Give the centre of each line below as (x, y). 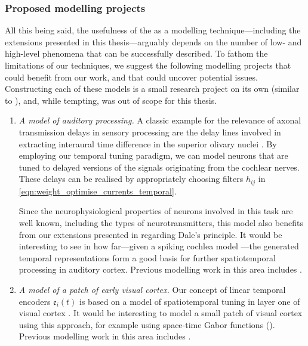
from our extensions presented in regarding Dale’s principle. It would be (150, 234)
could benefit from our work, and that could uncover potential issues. (131, 77)
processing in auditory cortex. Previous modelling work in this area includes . (160, 269)
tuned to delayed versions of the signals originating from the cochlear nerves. (159, 167)
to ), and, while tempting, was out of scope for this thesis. (111, 100)
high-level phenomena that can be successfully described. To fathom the (136, 53)
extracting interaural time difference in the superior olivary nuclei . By (148, 143)
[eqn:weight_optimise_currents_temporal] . (98, 191)
